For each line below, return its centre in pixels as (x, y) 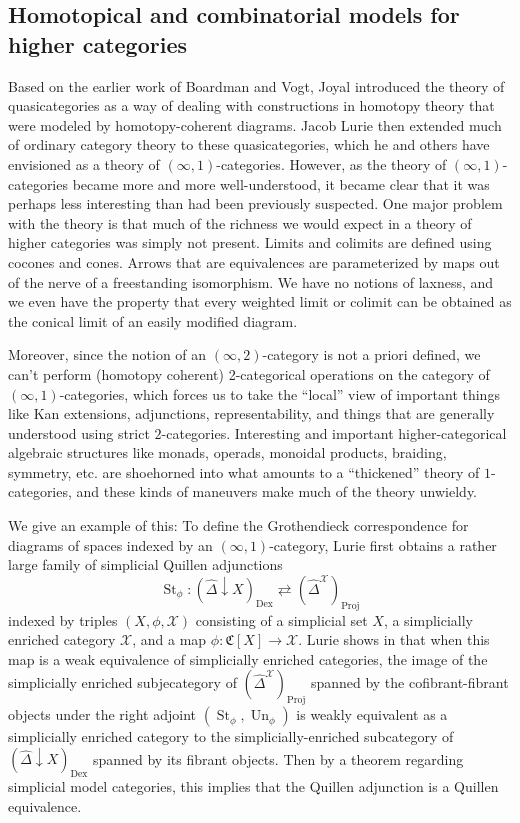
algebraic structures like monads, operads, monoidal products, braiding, (227, 452)
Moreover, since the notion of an (107, 354)
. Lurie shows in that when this (394, 639)
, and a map (169, 639)
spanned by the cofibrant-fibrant (409, 682)
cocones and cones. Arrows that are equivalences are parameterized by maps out (254, 261)
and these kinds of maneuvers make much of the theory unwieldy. (277, 491)
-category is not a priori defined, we (371, 354)
